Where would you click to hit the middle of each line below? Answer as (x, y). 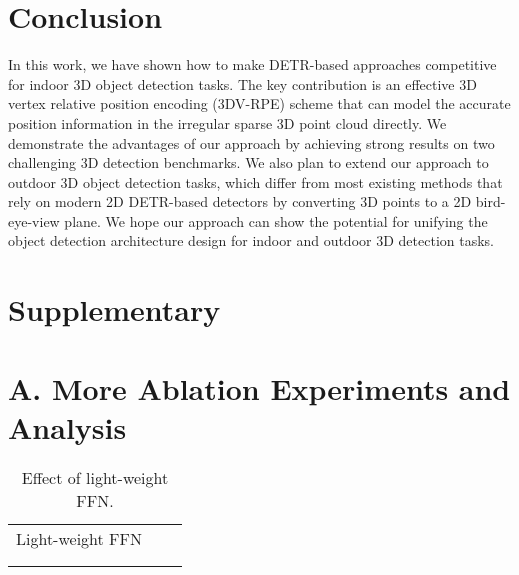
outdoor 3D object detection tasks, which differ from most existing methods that (255, 181)
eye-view (34, 220)
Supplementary (114, 309)
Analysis (67, 426)
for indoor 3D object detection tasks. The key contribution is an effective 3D (242, 83)
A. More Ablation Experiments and (259, 387)
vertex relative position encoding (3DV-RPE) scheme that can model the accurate (259, 103)
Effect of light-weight (95, 477)
